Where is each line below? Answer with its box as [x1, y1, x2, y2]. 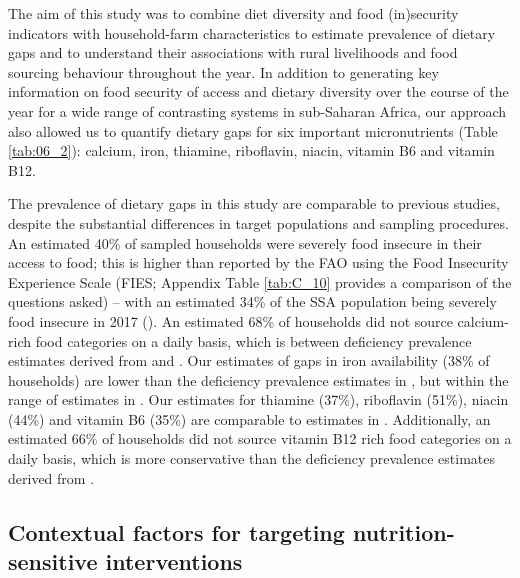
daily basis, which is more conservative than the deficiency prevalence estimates [8, 448, 496, 469]
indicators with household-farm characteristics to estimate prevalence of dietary [8, 22, 496, 43]
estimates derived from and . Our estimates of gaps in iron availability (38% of [8, 350, 490, 371]
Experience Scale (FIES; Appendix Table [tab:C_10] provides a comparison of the [8, 271, 512, 292]
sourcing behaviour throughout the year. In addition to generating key [8, 61, 439, 82]
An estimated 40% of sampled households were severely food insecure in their [8, 232, 482, 253]
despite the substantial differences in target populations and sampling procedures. [8, 212, 509, 233]
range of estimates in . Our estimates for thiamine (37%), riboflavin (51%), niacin [8, 389, 509, 410]
